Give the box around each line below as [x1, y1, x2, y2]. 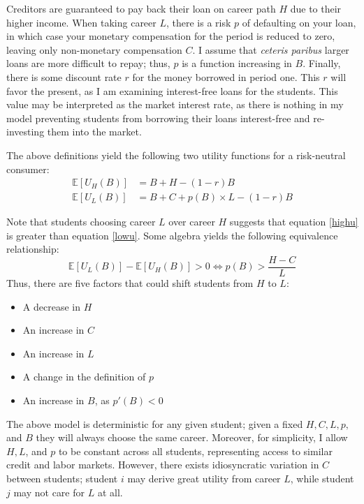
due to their [290, 1, 342, 15]
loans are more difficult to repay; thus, [6, 56, 170, 71]
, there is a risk [166, 15, 231, 29]
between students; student [6, 470, 118, 485]
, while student [290, 470, 354, 485]
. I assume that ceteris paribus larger [192, 42, 349, 57]
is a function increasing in [182, 56, 292, 71]
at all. [97, 484, 123, 499]
